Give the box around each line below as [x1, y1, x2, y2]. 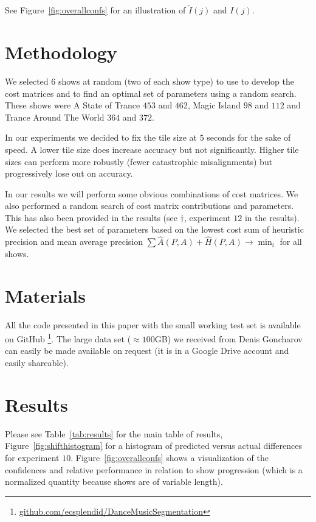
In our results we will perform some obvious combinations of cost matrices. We [5, 187, 298, 200]
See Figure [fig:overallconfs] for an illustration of [5, 4, 186, 16]
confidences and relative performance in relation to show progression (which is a [5, 463, 303, 476]
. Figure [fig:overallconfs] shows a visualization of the [70, 451, 269, 464]
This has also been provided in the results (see [5, 211, 178, 224]
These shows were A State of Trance [5, 99, 140, 111]
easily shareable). [5, 356, 69, 369]
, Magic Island [187, 99, 241, 111]
